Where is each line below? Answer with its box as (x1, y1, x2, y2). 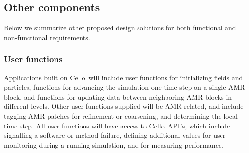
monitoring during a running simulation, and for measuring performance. (4, 139, 223, 150)
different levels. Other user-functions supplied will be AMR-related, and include (4, 101, 244, 111)
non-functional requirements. (4, 32, 90, 42)
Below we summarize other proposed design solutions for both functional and (4, 23, 236, 33)
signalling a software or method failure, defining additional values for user (4, 130, 226, 140)
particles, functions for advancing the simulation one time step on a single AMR (4, 82, 245, 92)
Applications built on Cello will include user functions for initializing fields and (4, 72, 243, 82)
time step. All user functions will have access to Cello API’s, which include (4, 120, 230, 130)
